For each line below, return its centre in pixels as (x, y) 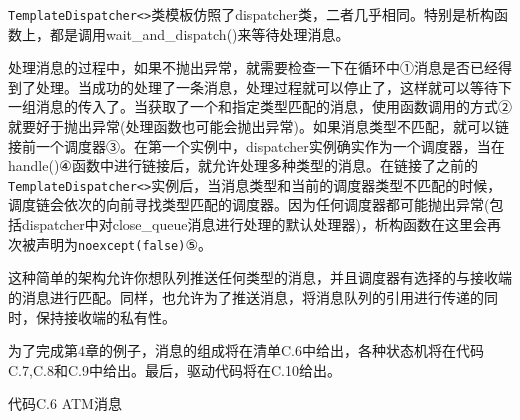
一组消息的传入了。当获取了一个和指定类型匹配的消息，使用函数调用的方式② (260, 106)
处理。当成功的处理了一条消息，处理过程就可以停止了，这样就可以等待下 (273, 86)
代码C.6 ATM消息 (65, 403)
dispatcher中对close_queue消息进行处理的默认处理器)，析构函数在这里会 (254, 224)
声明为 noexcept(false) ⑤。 (123, 243)
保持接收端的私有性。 (105, 316)
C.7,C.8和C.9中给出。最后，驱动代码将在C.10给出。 (174, 369)
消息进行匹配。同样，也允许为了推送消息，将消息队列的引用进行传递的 (252, 296)
